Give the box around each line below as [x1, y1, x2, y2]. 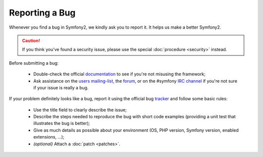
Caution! [22, 37, 40, 43]
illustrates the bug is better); [33, 121, 90, 126]
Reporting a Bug [9, 7, 75, 18]
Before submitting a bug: [9, 60, 59, 66]
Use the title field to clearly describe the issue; [33, 107, 127, 113]
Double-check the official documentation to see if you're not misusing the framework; [33, 71, 206, 77]
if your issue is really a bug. [33, 85, 89, 90]
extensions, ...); [33, 134, 64, 140]
